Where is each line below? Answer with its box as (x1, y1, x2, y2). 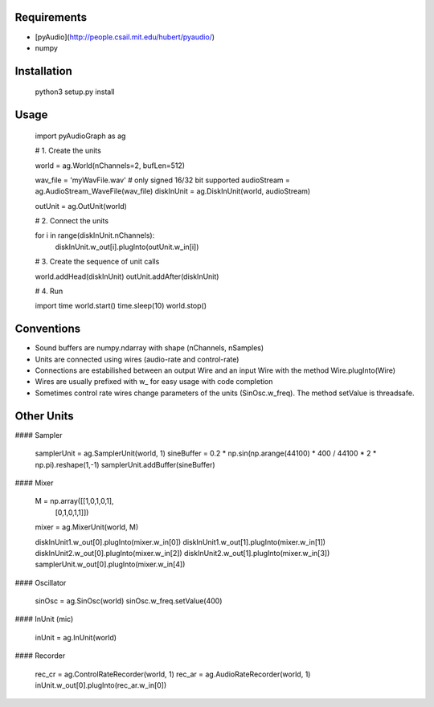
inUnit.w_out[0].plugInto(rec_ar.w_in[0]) (35, 680, 167, 690)
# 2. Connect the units (35, 216, 108, 226)
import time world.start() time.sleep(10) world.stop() (35, 301, 207, 311)
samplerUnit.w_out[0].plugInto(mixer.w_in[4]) (35, 559, 186, 570)
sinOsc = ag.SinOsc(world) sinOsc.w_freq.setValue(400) (35, 596, 223, 606)
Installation (14, 64, 72, 78)
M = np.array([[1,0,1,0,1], (35, 497, 114, 506)
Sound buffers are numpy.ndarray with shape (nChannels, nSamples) (35, 343, 264, 353)
